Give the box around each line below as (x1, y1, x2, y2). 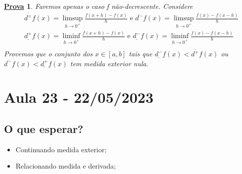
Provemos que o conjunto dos (4, 48, 93, 58)
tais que (129, 48, 152, 58)
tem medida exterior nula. (70, 58, 148, 68)
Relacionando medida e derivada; (15, 161, 116, 171)
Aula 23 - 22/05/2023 (4, 87, 154, 107)
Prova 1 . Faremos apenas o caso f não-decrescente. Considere (4, 1, 193, 11)
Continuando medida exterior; (15, 144, 107, 154)
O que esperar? (4, 121, 84, 136)
